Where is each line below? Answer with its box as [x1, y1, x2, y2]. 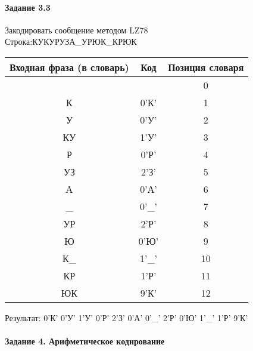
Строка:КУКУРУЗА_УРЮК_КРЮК [5, 35, 137, 48]
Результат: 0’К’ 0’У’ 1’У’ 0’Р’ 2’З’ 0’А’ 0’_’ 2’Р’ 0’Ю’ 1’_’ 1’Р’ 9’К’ [5, 311, 248, 324]
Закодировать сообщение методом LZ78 [5, 23, 148, 36]
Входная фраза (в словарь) [10, 60, 129, 74]
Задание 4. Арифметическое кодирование [5, 335, 165, 347]
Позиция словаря [168, 60, 244, 74]
